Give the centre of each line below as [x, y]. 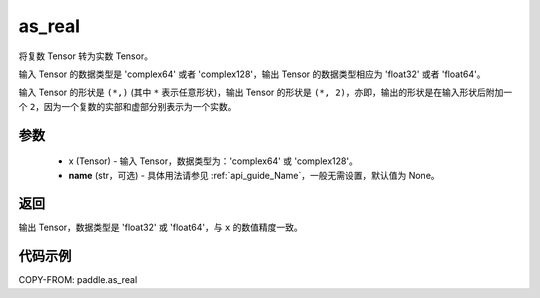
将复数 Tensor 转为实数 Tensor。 [86, 56]
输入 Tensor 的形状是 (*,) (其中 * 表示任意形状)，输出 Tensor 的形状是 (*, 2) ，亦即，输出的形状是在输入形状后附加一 [265, 92]
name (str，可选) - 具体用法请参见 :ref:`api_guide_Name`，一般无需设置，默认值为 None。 [254, 175]
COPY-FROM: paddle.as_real [78, 280]
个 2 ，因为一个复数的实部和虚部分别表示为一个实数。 [127, 106]
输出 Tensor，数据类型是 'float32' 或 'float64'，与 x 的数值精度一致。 [161, 227]
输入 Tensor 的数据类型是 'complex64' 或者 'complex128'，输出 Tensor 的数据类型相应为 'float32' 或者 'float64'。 [252, 74]
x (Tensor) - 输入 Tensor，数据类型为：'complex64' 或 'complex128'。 [213, 161]
